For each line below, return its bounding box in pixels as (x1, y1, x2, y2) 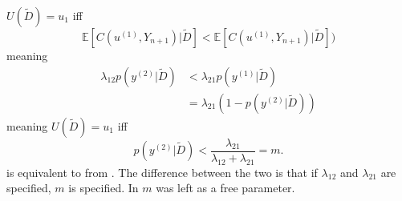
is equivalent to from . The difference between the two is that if (6, 163, 318, 180)
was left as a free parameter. (156, 179, 295, 196)
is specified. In (68, 179, 139, 196)
